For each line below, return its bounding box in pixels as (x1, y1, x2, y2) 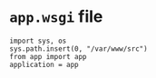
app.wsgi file (9, 6, 103, 27)
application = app (9, 60, 79, 69)
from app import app (9, 52, 88, 61)
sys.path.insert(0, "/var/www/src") (9, 44, 148, 54)
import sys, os (9, 36, 67, 45)
